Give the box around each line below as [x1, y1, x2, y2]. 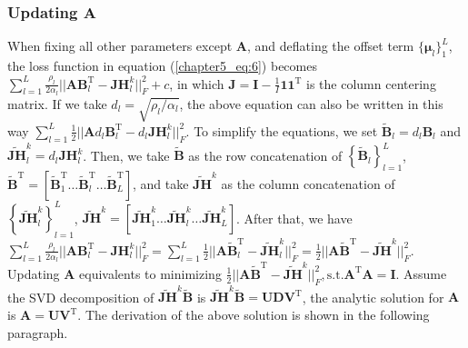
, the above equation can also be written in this [179, 94, 443, 113]
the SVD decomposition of [7, 287, 154, 306]
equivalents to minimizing [79, 263, 222, 283]
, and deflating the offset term [246, 36, 414, 55]
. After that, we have [236, 208, 353, 227]
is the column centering [306, 74, 436, 93]
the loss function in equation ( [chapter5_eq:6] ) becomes [7, 56, 317, 75]
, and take [133, 174, 189, 193]
